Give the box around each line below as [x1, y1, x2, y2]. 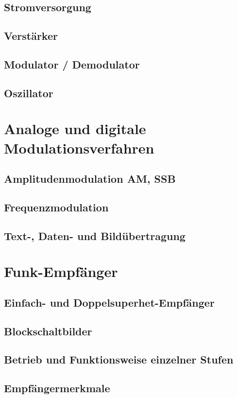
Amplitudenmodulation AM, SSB [4, 171, 176, 186]
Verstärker [4, 28, 58, 43]
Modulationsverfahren [4, 138, 154, 157]
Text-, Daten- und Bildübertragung [4, 228, 186, 243]
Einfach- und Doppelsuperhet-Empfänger [4, 294, 215, 310]
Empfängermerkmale [4, 381, 110, 396]
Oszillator [4, 85, 53, 100]
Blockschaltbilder [4, 323, 92, 338]
